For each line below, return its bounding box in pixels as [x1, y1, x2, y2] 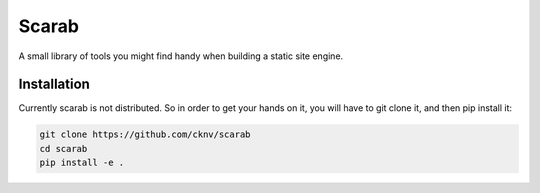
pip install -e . [39, 157, 125, 169]
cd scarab [39, 143, 88, 154]
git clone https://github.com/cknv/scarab [39, 129, 251, 140]
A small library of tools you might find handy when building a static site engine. [18, 50, 344, 62]
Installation [18, 76, 90, 93]
